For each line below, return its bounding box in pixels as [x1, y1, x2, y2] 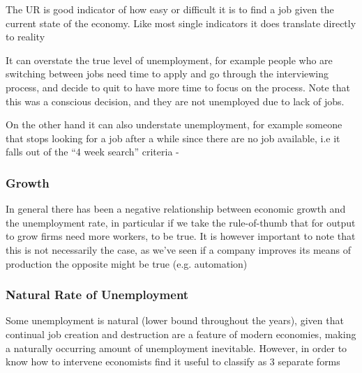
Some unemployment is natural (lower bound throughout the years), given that [6, 313, 344, 328]
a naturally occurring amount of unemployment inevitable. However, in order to [6, 340, 347, 355]
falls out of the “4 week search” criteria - [6, 144, 179, 159]
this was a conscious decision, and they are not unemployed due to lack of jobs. [6, 93, 345, 108]
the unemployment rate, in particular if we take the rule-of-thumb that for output [6, 215, 356, 229]
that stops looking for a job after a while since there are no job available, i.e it [6, 130, 340, 145]
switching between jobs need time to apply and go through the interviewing [6, 66, 329, 81]
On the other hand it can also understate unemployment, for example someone [6, 117, 342, 132]
